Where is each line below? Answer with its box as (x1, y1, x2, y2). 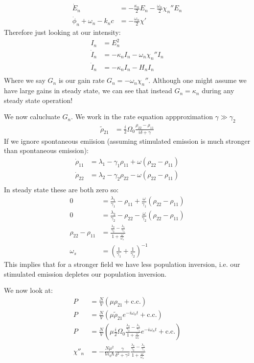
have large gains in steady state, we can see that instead (4, 85, 172, 96)
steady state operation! (4, 95, 73, 105)
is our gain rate (58, 75, 105, 85)
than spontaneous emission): (4, 145, 89, 156)
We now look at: (4, 285, 53, 295)
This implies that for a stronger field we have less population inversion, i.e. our (4, 259, 240, 269)
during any (202, 85, 234, 96)
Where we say (4, 75, 46, 85)
